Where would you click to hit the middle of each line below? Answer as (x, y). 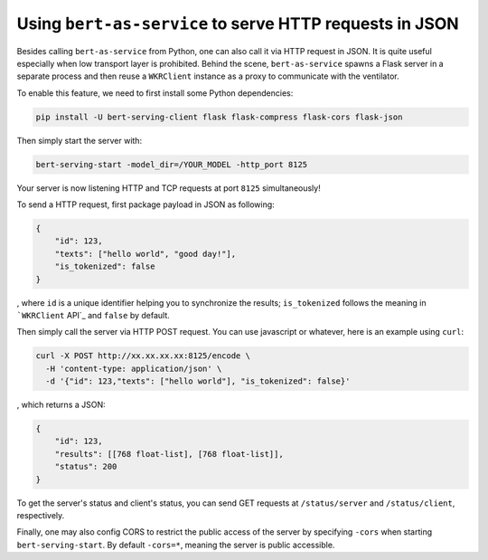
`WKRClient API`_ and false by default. (94, 315)
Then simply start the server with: (80, 140)
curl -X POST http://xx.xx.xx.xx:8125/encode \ (143, 356)
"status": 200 (86, 467)
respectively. (41, 516)
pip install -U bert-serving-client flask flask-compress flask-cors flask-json (219, 117)
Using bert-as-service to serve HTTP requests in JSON (238, 24)
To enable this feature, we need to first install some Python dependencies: (155, 93)
